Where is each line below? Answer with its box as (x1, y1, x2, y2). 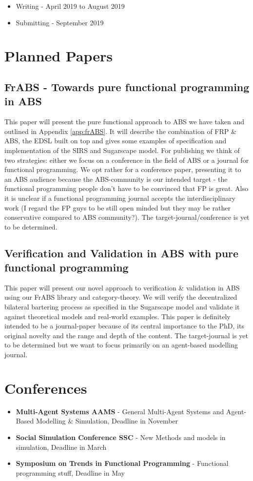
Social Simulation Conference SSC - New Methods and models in (16, 432, 226, 442)
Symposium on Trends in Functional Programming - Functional (16, 458, 229, 468)
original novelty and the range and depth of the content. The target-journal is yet (4, 330, 248, 340)
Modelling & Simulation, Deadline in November (36, 416, 178, 426)
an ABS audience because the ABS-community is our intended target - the (4, 173, 228, 184)
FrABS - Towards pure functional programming (4, 79, 250, 94)
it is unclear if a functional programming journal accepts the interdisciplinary (4, 192, 235, 203)
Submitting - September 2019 (16, 17, 104, 27)
